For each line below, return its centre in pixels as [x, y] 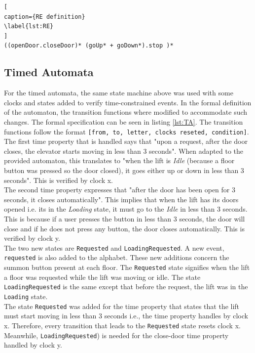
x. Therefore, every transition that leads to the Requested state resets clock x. [122, 325]
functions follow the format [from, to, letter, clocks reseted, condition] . [127, 131]
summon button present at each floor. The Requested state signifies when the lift [127, 267]
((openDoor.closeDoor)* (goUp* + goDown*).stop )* [89, 46]
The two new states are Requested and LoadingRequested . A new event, [114, 247]
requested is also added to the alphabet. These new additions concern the [117, 257]
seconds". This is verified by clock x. [59, 180]
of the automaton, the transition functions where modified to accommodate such [126, 112]
